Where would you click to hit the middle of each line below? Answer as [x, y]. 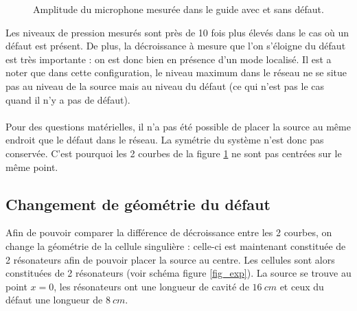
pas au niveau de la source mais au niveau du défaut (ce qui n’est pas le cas [165, 85]
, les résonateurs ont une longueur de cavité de [151, 286]
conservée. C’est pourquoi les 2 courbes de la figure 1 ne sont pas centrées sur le [174, 153]
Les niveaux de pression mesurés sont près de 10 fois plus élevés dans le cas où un [177, 32]
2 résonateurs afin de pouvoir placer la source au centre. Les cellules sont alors [170, 259]
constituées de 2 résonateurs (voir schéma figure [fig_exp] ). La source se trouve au [178, 273]
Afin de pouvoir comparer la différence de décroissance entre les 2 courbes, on [169, 232]
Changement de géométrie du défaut [138, 204]
